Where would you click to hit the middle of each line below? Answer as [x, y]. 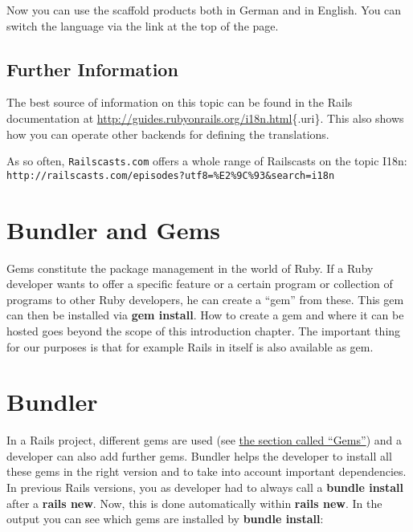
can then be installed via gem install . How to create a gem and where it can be [205, 315]
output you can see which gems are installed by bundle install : [165, 519]
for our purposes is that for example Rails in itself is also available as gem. [190, 346]
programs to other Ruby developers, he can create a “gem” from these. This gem [205, 299]
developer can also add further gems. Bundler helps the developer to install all [199, 455]
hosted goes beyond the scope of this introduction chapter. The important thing [204, 330]
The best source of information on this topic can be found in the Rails [180, 102]
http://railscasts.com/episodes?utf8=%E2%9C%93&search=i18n [171, 175]
